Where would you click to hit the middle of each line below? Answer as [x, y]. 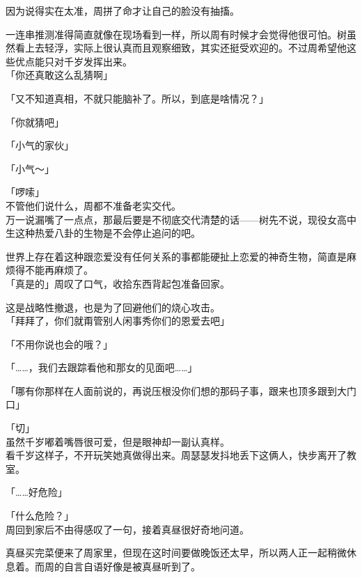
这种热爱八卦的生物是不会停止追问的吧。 [108, 233]
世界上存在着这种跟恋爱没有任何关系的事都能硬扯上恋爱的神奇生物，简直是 [176, 256]
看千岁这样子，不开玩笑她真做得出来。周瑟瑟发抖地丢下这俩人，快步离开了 [176, 455]
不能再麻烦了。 [59, 270]
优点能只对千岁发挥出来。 [73, 61]
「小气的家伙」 [40, 145]
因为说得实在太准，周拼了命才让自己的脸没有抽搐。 [123, 10]
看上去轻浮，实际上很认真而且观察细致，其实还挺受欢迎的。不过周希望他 [181, 48]
